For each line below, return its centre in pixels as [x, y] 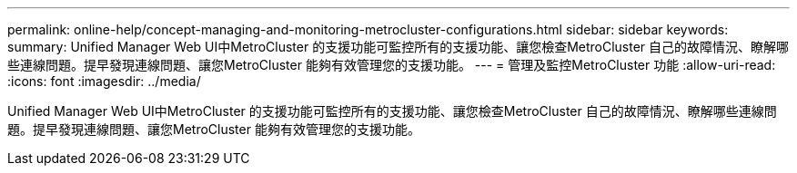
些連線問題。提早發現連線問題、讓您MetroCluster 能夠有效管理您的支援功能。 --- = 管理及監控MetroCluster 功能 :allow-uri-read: [392, 65]
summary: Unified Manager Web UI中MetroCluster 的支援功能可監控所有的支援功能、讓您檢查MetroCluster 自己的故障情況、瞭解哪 [398, 47]
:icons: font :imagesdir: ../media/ [104, 81]
